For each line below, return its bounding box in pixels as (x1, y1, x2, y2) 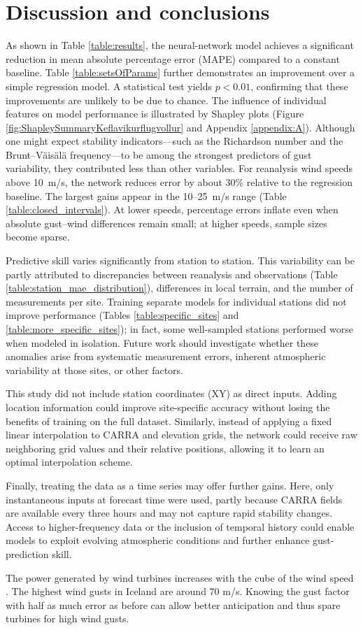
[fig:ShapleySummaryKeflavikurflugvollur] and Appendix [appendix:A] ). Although (6, 120, 355, 134)
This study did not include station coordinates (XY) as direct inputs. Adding (6, 386, 337, 401)
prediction (6, 546, 49, 561)
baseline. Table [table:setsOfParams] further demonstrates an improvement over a (6, 65, 355, 80)
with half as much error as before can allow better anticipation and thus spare (6, 597, 341, 612)
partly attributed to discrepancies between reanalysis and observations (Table (6, 266, 338, 281)
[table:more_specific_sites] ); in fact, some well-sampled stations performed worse (6, 322, 353, 336)
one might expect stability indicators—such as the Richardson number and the (6, 134, 343, 148)
